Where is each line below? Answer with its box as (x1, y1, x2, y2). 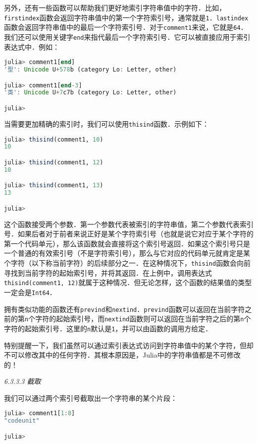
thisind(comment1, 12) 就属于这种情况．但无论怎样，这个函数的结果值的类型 (4, 277, 252, 288)
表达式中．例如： (4, 41, 59, 52)
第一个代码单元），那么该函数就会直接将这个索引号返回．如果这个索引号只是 (4, 238, 250, 248)
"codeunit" (4, 417, 40, 425)
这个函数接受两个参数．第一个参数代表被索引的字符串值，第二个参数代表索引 (4, 219, 254, 229)
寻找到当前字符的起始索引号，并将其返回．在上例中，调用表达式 (4, 267, 212, 278)
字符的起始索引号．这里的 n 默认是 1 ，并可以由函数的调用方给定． (4, 323, 212, 333)
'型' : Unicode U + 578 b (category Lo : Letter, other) (4, 66, 177, 74)
